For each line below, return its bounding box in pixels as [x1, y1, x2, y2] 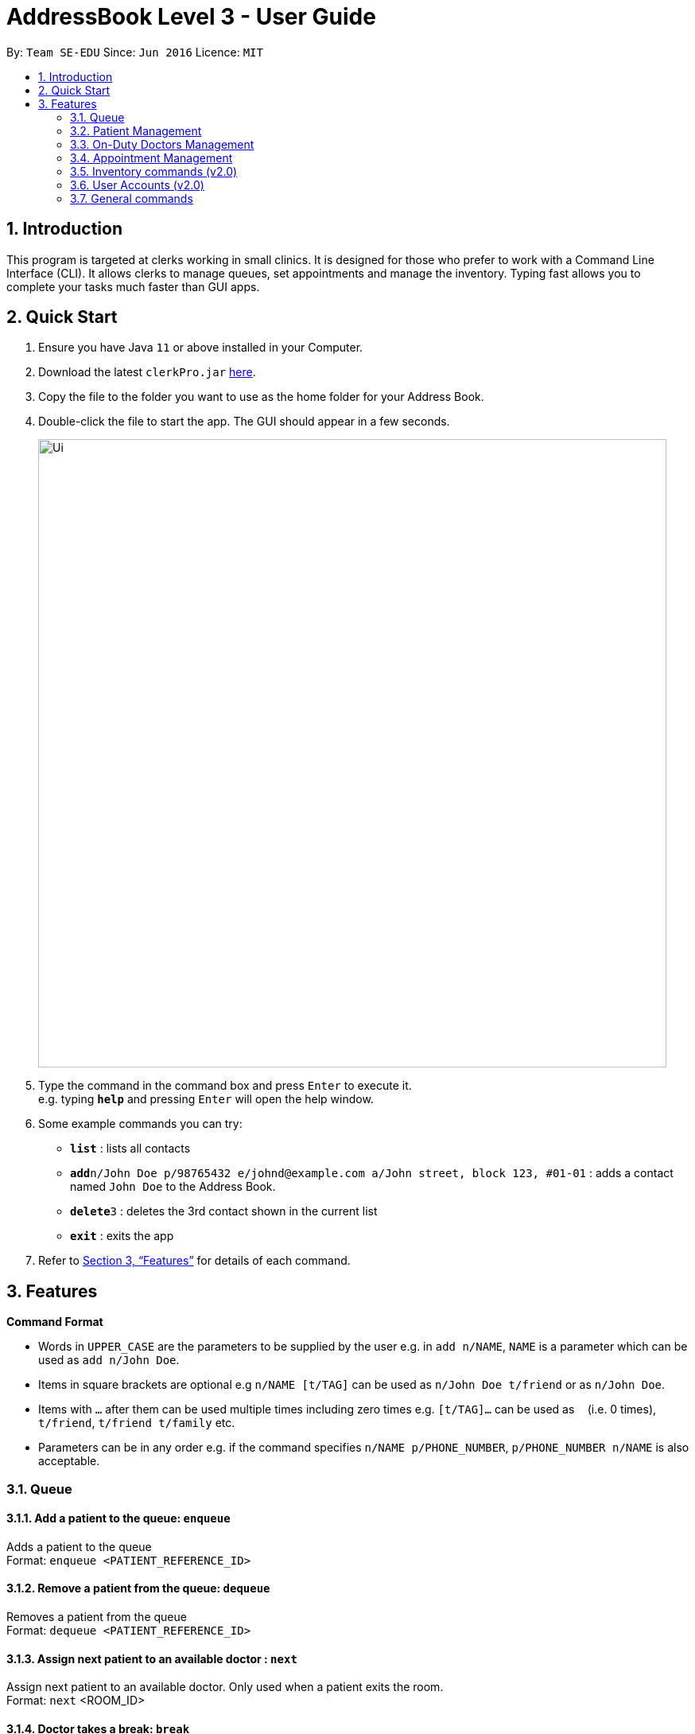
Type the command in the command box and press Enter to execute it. [38, 1079, 412, 1093]
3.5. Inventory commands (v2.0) [70, 164, 238, 178]
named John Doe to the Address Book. [70, 1180, 276, 1194]
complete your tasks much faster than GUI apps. [6, 279, 260, 294]
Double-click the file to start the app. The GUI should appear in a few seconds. [38, 414, 450, 429]
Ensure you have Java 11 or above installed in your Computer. [38, 340, 363, 355]
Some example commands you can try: [38, 1117, 243, 1131]
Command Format [6, 1315, 103, 1329]
